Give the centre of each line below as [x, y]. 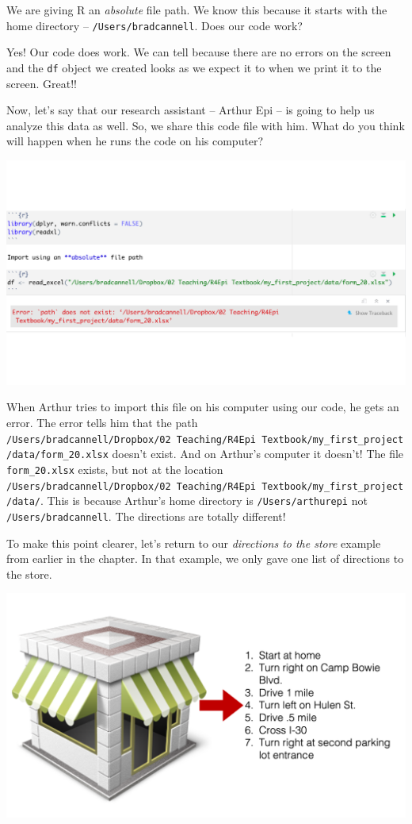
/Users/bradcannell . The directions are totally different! [146, 516]
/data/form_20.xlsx [57, 455]
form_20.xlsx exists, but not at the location [115, 469]
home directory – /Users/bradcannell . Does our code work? [154, 25]
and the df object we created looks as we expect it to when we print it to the [194, 67]
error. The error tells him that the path [102, 423]
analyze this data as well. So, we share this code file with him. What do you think [206, 125]
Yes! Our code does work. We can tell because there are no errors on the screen [199, 52]
